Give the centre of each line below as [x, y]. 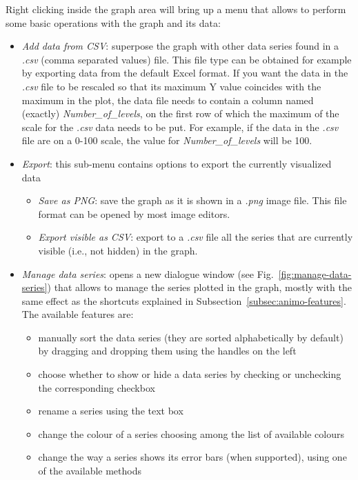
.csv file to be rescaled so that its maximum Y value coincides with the [171, 86]
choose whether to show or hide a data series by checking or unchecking [190, 374]
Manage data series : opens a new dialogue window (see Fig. [148, 273]
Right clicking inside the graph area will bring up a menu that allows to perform [176, 9]
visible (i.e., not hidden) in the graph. [118, 250]
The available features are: [78, 314]
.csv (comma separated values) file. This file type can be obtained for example [187, 59]
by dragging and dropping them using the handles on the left [167, 351]
